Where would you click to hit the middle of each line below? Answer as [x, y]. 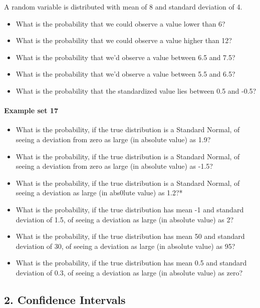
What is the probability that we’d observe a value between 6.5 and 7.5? [125, 57]
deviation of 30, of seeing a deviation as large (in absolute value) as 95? [125, 246]
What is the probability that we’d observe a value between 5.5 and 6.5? [125, 74]
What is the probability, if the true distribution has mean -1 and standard [130, 209]
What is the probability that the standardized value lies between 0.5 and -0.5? [136, 90]
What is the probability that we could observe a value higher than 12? [124, 40]
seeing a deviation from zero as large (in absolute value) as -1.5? [114, 166]
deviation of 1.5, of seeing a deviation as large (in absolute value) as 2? [125, 219]
